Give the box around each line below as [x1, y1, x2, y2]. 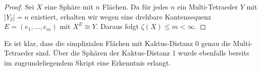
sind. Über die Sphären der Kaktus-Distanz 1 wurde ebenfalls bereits [36, 47, 249, 58]
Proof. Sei [4, 1, 34, 11]
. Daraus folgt [96, 21, 139, 31]
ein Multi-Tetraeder [177, 1, 238, 11]
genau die [201, 37, 231, 48]
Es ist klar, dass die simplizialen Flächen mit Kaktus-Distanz [4, 37, 193, 48]
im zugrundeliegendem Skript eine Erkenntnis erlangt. [4, 57, 171, 67]
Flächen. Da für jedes [102, 1, 169, 11]
